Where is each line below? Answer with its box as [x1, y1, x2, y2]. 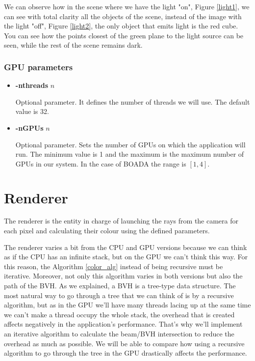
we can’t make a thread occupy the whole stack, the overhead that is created [4, 309, 235, 319]
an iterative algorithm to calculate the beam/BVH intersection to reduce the [4, 329, 234, 338]
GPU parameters [4, 60, 73, 73]
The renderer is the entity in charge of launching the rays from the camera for [4, 216, 239, 226]
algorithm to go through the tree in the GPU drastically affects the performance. [4, 348, 247, 358]
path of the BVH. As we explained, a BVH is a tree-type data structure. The [4, 280, 236, 291]
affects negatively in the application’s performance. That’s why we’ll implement [4, 319, 243, 329]
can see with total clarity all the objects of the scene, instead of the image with [4, 11, 242, 21]
